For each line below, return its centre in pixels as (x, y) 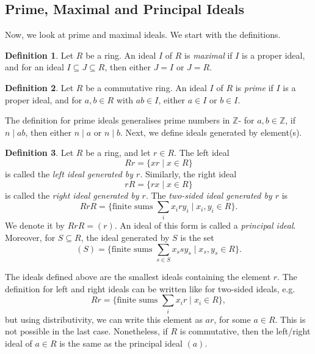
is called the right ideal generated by (72, 195)
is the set (197, 238)
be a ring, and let (118, 153)
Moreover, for (30, 238)
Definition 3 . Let (39, 153)
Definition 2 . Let (39, 87)
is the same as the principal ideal (121, 343)
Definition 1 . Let (39, 55)
